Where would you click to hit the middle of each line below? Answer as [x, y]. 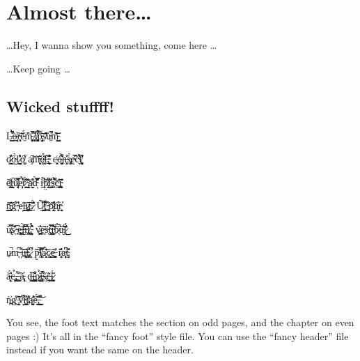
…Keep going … [38, 68]
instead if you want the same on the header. [100, 350]
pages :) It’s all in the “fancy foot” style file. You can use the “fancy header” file [178, 336]
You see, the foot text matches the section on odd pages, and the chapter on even [180, 322]
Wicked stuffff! [60, 106]
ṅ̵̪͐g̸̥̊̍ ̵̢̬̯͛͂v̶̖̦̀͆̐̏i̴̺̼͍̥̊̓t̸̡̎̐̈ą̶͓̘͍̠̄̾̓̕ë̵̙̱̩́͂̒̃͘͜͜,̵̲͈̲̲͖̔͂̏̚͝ [23, 299]
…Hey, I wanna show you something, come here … [112, 45]
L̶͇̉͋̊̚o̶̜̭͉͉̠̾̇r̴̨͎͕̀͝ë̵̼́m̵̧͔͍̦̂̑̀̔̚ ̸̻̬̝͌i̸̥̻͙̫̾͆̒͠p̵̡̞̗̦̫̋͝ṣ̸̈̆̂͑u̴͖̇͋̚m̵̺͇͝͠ [33, 135]
